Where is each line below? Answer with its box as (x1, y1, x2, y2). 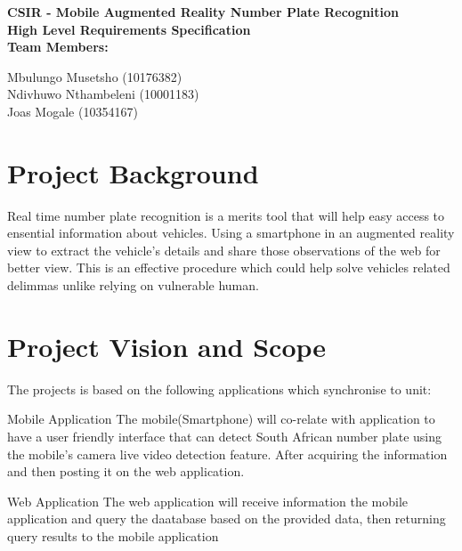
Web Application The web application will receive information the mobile (7, 491, 409, 510)
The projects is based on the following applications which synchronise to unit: (7, 379, 432, 398)
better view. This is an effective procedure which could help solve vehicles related (7, 258, 450, 277)
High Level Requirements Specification (7, 20, 251, 38)
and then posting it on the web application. (7, 462, 245, 481)
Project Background (7, 154, 259, 190)
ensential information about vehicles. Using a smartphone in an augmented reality (7, 223, 455, 242)
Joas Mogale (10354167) (7, 101, 138, 120)
